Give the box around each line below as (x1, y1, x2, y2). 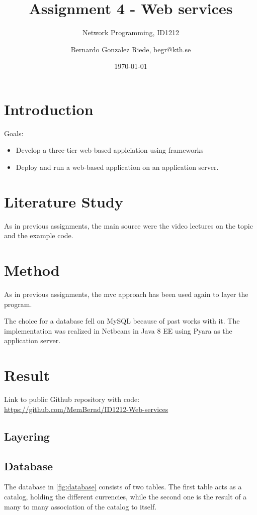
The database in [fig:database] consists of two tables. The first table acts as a (4, 481, 242, 492)
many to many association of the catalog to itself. (4, 501, 157, 511)
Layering (4, 428, 50, 444)
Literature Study (4, 191, 123, 212)
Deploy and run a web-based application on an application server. (16, 162, 219, 172)
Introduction (4, 98, 94, 119)
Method (4, 260, 60, 280)
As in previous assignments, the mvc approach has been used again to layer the (4, 289, 248, 299)
